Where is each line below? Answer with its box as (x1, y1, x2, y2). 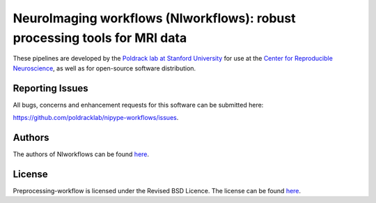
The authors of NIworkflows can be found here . (13, 150, 150, 158)
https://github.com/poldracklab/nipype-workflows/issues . (13, 114, 179, 122)
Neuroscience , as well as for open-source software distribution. (13, 63, 196, 73)
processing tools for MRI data (13, 30, 187, 45)
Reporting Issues (13, 82, 88, 94)
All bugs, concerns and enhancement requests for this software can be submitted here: (13, 100, 264, 109)
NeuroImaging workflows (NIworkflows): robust (13, 10, 296, 26)
